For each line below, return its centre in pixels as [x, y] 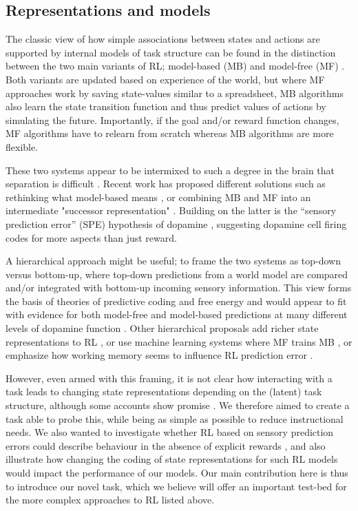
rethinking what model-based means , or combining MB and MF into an [158, 197]
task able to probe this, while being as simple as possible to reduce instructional [175, 418]
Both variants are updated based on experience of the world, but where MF [165, 79]
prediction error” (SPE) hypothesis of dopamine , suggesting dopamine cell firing [176, 223]
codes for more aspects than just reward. [91, 237]
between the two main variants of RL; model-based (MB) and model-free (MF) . [175, 66]
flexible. [22, 146]
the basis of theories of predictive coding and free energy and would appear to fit [176, 301]
